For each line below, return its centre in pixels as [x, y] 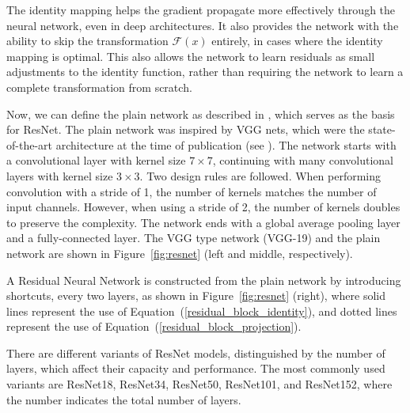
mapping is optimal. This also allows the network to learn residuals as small [191, 56]
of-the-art [29, 144]
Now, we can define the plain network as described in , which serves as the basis [201, 114]
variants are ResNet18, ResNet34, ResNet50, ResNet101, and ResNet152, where [199, 384]
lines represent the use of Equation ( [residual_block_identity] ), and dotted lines [202, 311]
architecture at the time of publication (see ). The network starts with [226, 144]
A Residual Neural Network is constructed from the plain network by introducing [204, 280]
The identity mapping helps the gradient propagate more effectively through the [201, 9]
